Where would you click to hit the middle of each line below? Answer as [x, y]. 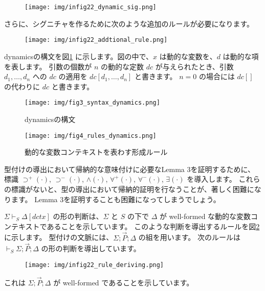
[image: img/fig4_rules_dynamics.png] [91, 136]
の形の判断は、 [78, 216]
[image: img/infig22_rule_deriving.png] [94, 265]
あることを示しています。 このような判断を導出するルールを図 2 [153, 226]
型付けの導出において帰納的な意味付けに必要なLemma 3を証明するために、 [130, 169]
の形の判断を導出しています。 [91, 248]
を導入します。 [212, 179]
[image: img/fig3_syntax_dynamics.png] [92, 103]
